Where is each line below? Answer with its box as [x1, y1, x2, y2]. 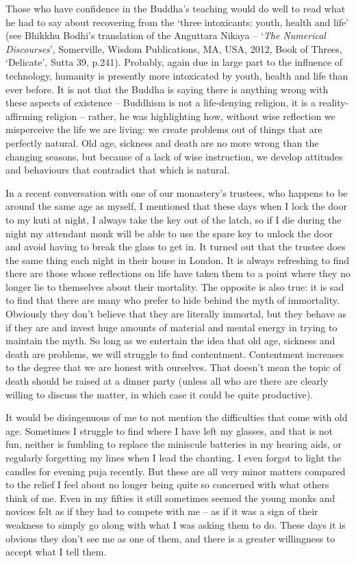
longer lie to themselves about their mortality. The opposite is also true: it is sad [5, 279, 344, 294]
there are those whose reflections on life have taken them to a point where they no [5, 266, 351, 280]
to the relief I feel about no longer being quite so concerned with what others [5, 477, 329, 492]
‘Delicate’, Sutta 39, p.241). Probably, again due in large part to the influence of [5, 55, 343, 69]
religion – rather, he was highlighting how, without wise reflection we [46, 108, 335, 123]
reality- [318, 95, 349, 110]
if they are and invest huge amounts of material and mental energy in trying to [5, 320, 338, 334]
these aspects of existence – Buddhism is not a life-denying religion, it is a [5, 95, 316, 110]
